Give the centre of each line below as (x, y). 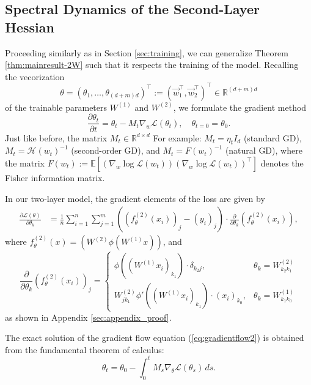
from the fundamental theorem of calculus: (85, 349)
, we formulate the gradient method (240, 107)
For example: (177, 137)
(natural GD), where (264, 150)
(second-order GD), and (115, 150)
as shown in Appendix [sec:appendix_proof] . (88, 317)
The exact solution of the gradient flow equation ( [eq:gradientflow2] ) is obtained (155, 338)
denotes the (282, 163)
